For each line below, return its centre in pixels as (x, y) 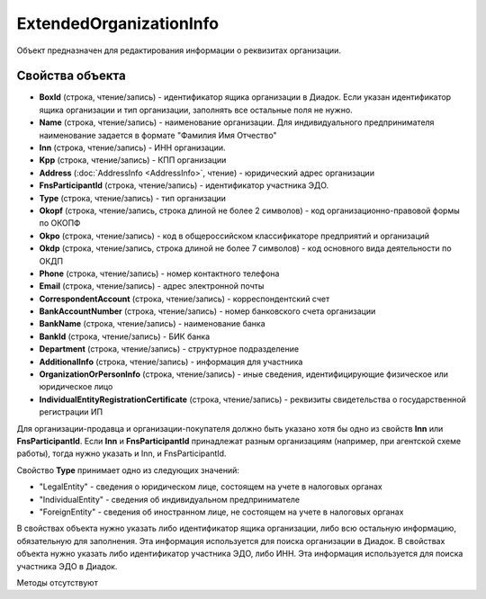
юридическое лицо (76, 387)
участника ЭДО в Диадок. (67, 566)
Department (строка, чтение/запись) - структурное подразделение (169, 349)
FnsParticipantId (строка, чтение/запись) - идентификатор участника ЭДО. (184, 185)
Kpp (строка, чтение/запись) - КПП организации (133, 160)
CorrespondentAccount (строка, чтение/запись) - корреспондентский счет (184, 299)
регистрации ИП (71, 412)
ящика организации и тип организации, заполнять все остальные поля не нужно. (196, 110)
